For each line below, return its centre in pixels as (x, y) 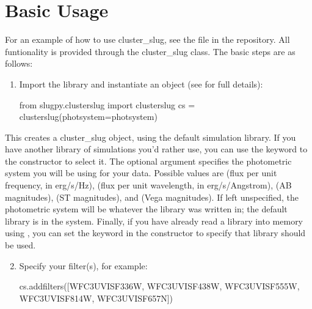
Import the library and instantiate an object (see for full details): (141, 84)
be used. (20, 245)
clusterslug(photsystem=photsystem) (88, 117)
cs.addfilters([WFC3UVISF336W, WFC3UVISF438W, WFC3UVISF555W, (159, 286)
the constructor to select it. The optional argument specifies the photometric (148, 161)
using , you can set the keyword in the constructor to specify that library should (155, 233)
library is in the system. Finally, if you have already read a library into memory (154, 221)
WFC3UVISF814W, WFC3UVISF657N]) (96, 298)
